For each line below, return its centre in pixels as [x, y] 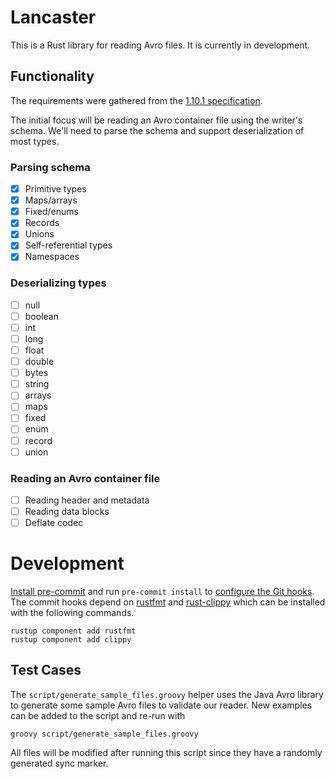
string [37, 384]
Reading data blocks [67, 512]
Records [42, 223]
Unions [39, 234]
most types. [35, 141]
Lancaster [53, 17]
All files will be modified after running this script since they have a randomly [166, 752]
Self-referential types [68, 245]
